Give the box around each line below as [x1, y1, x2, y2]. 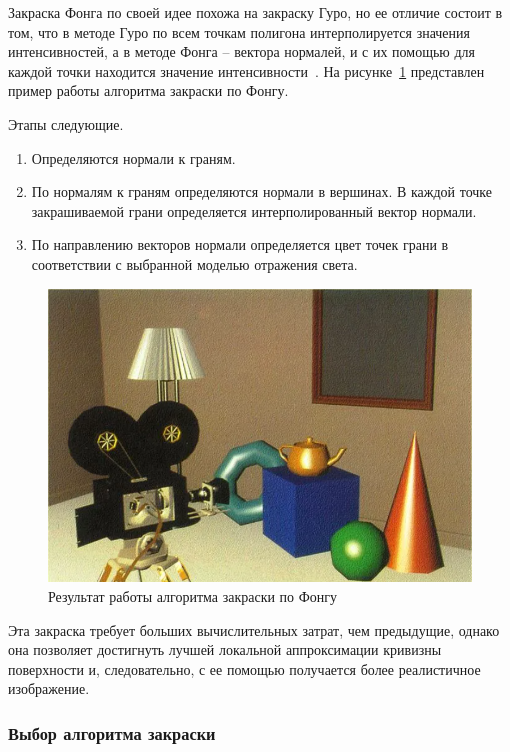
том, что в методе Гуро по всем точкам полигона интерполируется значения [8, 21, 471, 42]
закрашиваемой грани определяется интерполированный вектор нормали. [31, 200, 477, 221]
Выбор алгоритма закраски [8, 720, 216, 745]
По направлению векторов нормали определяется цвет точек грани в [31, 234, 449, 255]
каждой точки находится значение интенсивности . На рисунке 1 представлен [8, 60, 485, 81]
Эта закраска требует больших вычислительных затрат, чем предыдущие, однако [8, 619, 500, 640]
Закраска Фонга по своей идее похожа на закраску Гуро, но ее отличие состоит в [8, 2, 503, 22]
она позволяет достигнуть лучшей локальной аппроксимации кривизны [8, 639, 442, 660]
